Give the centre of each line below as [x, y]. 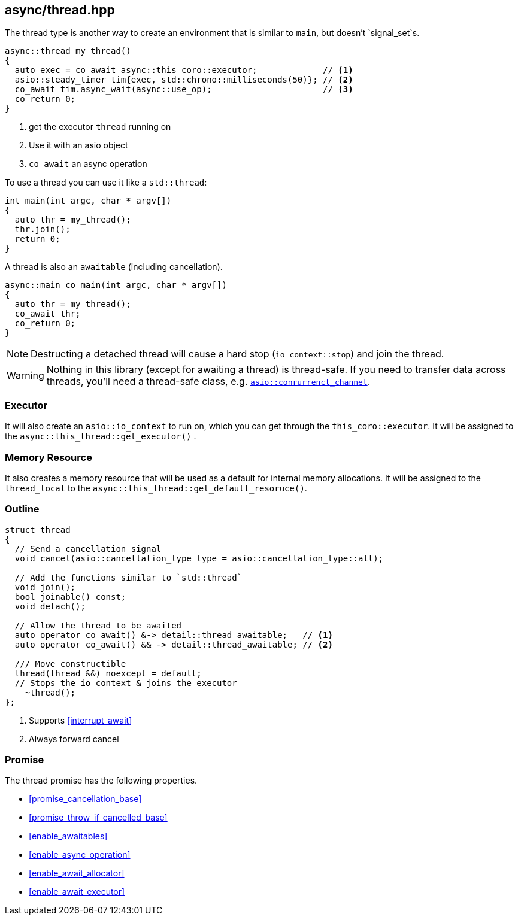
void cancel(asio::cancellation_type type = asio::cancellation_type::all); [199, 558]
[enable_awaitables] [68, 836]
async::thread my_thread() [68, 51]
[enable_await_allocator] [77, 873]
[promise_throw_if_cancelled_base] [98, 818]
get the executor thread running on [100, 127]
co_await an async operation [88, 164]
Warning [25, 376]
